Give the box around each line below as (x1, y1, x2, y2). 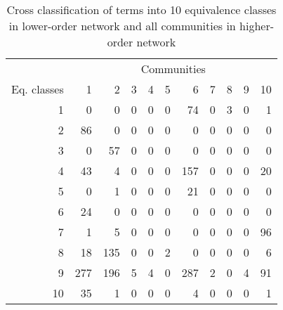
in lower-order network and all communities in (8, 18, 236, 34)
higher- (239, 18, 275, 34)
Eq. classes (11, 81, 64, 97)
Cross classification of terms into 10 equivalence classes (6, 1, 277, 18)
